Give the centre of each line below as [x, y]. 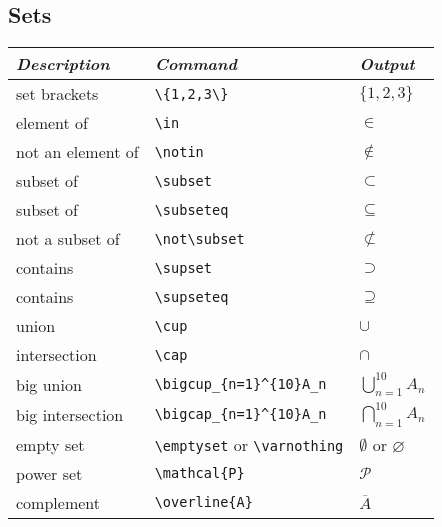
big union [49, 384]
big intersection [70, 414]
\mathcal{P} [199, 473]
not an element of [77, 152]
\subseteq [191, 209]
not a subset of [68, 239]
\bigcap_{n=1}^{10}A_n [240, 414]
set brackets [57, 94]
